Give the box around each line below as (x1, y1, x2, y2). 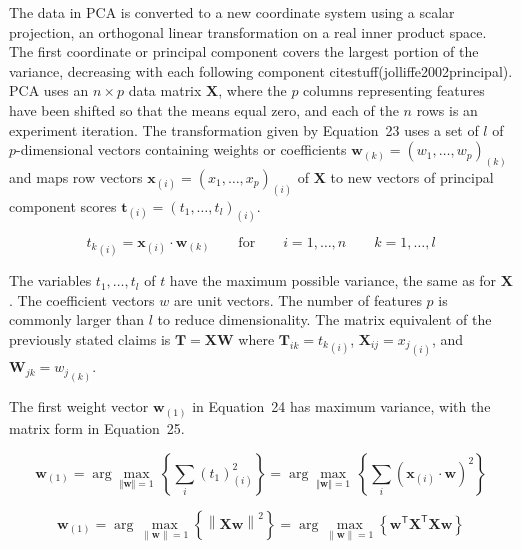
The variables (9, 270, 92, 291)
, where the (218, 80, 287, 101)
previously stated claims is (9, 328, 171, 349)
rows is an (416, 99, 478, 120)
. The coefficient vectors (9, 289, 155, 310)
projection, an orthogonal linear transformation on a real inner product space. (9, 21, 487, 42)
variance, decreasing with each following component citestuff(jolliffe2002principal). (9, 60, 513, 81)
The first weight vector (9, 396, 149, 417)
